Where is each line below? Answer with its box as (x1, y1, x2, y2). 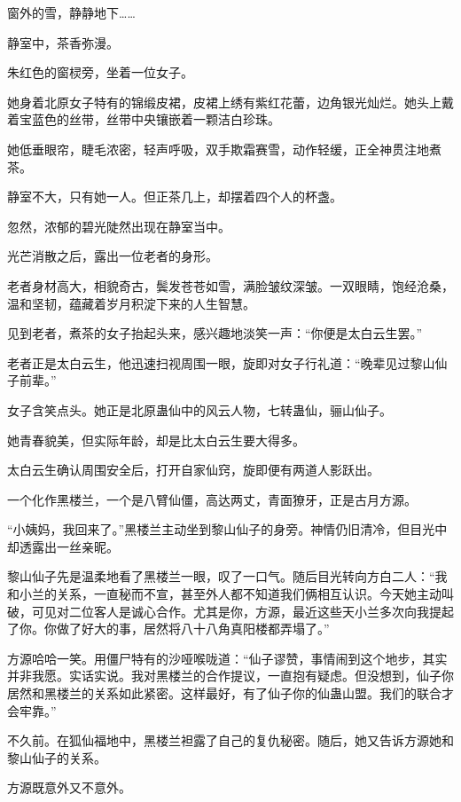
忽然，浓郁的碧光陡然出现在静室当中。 (7, 216, 230, 235)
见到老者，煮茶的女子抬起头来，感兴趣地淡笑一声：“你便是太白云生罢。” (7, 324, 423, 342)
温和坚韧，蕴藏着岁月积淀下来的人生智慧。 (7, 294, 255, 312)
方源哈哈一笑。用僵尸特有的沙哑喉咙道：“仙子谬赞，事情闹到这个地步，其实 (7, 649, 448, 667)
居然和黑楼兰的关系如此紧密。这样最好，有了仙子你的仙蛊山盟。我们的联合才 (7, 684, 454, 703)
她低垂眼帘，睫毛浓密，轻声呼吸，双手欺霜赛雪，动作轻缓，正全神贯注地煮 (7, 139, 441, 158)
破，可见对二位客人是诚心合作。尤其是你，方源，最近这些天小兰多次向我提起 (7, 601, 454, 620)
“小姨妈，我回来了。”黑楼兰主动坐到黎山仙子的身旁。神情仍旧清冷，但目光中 (7, 520, 448, 539)
